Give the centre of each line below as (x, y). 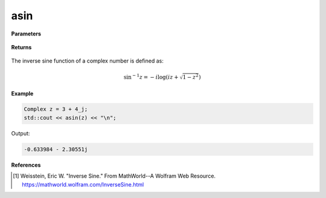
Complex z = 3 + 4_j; (56, 109)
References (26, 165)
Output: (21, 133)
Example (22, 93)
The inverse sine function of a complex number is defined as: (88, 61)
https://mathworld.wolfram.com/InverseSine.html (83, 184)
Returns (21, 47)
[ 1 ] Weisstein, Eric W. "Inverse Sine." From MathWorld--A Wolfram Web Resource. (114, 176)
